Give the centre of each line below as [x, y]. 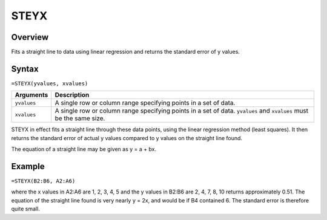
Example [28, 166]
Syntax [25, 69]
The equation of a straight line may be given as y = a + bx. [84, 149]
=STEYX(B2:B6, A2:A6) [43, 181]
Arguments [31, 95]
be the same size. [80, 118]
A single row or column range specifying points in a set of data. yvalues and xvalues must [182, 111]
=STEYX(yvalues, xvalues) [50, 83]
